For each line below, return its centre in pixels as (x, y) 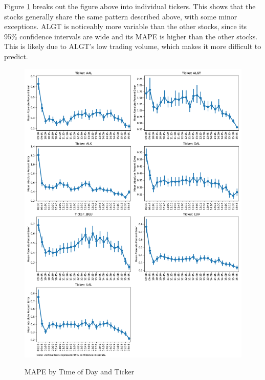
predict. (16, 56)
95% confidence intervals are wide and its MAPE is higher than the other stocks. (131, 36)
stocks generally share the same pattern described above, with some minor (121, 16)
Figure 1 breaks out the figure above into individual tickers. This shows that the (130, 6)
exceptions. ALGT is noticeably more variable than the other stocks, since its (126, 26)
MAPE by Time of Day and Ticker (80, 372)
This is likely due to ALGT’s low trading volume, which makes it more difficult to (133, 46)
